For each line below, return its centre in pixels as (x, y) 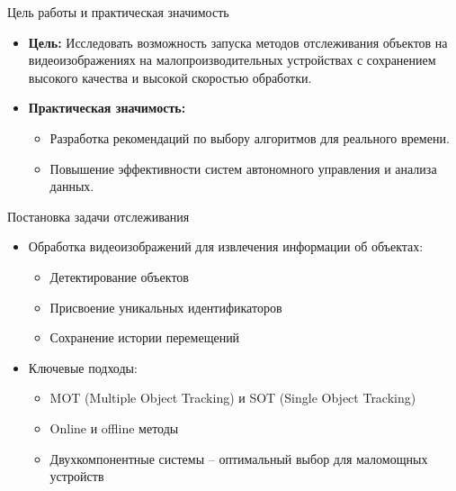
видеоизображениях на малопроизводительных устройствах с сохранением (232, 60)
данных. (72, 186)
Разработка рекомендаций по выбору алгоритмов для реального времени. (250, 137)
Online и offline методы (114, 427)
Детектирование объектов (119, 276)
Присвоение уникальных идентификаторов (166, 307)
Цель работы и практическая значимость (118, 12)
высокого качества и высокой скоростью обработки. (170, 77)
